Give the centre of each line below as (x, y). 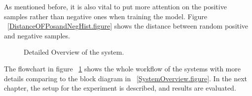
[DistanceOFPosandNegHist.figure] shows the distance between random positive (128, 26)
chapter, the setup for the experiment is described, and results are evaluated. (120, 88)
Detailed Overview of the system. (74, 52)
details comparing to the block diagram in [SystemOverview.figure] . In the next (126, 78)
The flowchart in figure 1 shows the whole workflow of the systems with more (122, 68)
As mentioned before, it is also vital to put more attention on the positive (115, 6)
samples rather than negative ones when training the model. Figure (106, 16)
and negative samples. (37, 35)
